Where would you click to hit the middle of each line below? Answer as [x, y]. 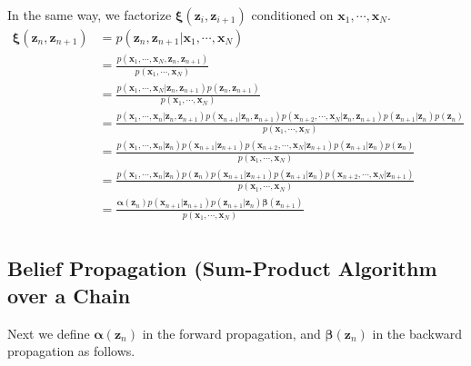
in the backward [417, 333]
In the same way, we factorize [90, 15]
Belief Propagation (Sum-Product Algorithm [222, 268]
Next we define [49, 333]
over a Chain [69, 295]
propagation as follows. [71, 351]
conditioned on [292, 15]
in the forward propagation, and [231, 333]
